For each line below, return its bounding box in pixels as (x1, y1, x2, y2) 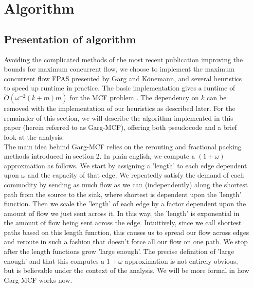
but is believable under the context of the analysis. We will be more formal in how (4, 265, 249, 275)
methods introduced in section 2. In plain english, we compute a (4, 151, 195, 161)
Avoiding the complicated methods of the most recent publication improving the (4, 54, 243, 64)
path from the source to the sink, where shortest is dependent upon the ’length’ (4, 189, 241, 199)
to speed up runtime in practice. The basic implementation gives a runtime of (4, 83, 235, 93)
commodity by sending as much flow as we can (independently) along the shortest (4, 179, 248, 189)
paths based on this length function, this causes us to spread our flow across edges (4, 227, 249, 237)
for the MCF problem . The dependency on (70, 92, 199, 103)
